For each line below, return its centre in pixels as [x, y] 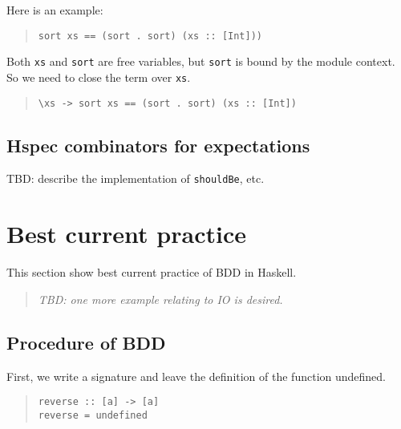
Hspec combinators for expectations [158, 145]
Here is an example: [55, 10]
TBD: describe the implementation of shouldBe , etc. [136, 178]
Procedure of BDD [86, 342]
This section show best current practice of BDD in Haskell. [152, 272]
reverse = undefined [93, 415]
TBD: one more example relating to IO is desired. [160, 299]
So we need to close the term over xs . [99, 77]
